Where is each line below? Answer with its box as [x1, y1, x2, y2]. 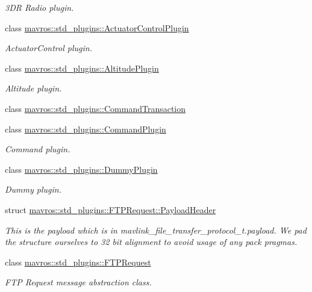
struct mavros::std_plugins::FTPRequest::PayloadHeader [5, 203, 216, 216]
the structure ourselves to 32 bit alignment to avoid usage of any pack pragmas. [5, 235, 298, 248]
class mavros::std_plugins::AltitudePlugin [5, 61, 159, 74]
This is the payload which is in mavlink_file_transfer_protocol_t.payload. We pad [5, 223, 307, 236]
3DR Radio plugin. [5, 1, 74, 13]
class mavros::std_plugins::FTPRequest [5, 255, 151, 268]
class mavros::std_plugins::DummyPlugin [5, 163, 158, 175]
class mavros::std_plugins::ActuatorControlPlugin [5, 21, 189, 34]
